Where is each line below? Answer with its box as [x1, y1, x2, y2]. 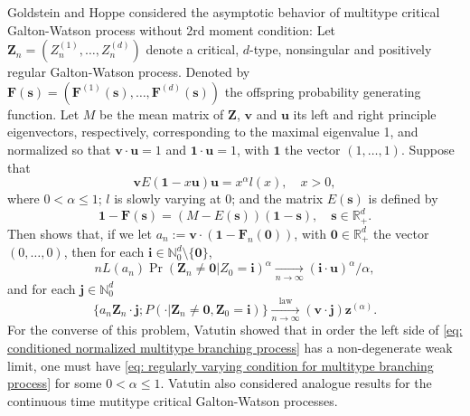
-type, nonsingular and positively [249, 40, 432, 59]
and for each [7, 279, 76, 298]
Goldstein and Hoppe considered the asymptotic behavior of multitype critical [7, 3, 440, 21]
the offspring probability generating [224, 81, 421, 100]
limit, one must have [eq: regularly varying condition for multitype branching [7, 355, 434, 374]
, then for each [63, 242, 145, 261]
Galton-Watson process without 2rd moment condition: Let [7, 20, 336, 39]
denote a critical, [146, 40, 240, 59]
